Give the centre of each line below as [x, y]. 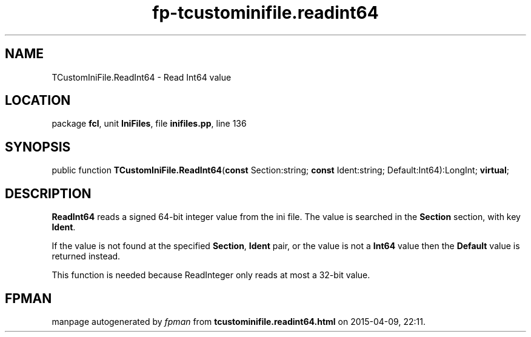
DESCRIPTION [48, 193]
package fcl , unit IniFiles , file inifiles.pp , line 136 [149, 124]
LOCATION [38, 101]
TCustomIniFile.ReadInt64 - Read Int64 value [142, 77]
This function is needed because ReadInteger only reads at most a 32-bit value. [211, 275]
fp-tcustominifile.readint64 [265, 13]
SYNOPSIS [38, 147]
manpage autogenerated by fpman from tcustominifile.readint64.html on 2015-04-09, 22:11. [239, 321]
